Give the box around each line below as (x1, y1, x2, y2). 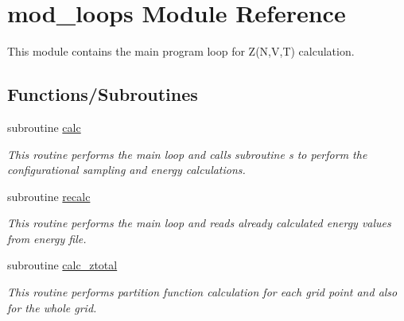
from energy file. (7, 230, 87, 246)
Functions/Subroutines (7, 82, 198, 106)
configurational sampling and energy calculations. (7, 161, 246, 178)
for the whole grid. (7, 299, 97, 315)
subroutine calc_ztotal (7, 257, 118, 273)
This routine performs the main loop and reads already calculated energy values (7, 215, 391, 231)
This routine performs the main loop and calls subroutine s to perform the (7, 145, 367, 162)
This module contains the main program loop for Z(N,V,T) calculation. (7, 43, 355, 60)
